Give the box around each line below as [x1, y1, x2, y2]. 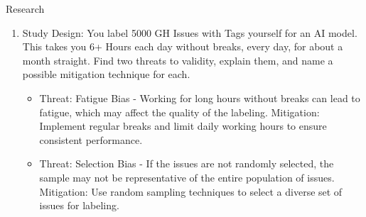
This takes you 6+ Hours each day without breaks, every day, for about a [22, 39, 343, 54]
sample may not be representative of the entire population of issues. [39, 169, 335, 184]
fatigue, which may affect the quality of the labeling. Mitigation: [39, 104, 320, 119]
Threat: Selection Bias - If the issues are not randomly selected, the [39, 156, 334, 171]
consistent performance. [39, 132, 143, 147]
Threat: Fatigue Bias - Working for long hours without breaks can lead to [39, 90, 360, 105]
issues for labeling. [39, 198, 119, 213]
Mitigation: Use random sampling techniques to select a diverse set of [39, 184, 343, 199]
